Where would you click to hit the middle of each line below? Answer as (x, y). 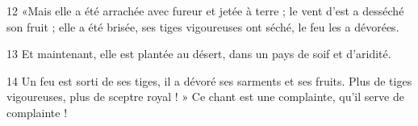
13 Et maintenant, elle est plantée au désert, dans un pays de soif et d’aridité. (199, 54)
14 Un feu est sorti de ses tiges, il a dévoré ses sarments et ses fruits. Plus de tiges (209, 80)
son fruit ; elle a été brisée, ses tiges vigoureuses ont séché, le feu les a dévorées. (203, 26)
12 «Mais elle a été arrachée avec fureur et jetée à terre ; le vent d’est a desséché (205, 10)
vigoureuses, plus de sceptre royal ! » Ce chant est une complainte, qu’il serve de (205, 97)
